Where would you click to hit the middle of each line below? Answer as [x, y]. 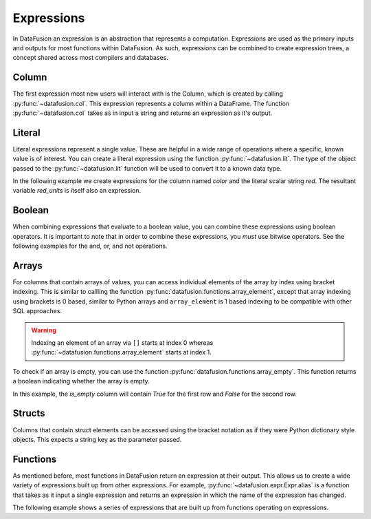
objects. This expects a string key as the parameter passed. [97, 439]
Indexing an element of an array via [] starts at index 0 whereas [122, 343]
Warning [44, 330]
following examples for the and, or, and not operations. [90, 246]
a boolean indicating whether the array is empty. [81, 381]
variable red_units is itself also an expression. [77, 191]
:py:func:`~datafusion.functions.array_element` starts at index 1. [122, 352]
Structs [29, 413]
